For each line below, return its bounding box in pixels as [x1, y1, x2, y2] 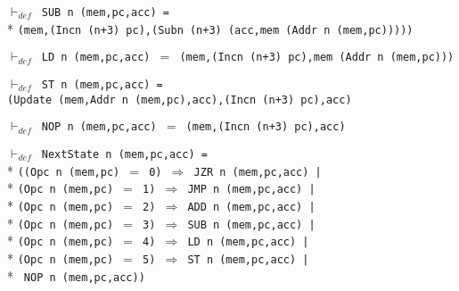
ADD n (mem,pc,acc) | [187, 200, 316, 213]
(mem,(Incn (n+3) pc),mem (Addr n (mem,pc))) [179, 51, 455, 64]
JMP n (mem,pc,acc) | [187, 183, 316, 196]
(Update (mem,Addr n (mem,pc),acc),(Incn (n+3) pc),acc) [7, 93, 352, 106]
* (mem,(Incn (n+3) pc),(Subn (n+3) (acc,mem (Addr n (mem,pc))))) [7, 19, 414, 37]
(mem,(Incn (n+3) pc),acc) [185, 121, 346, 134]
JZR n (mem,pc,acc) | [193, 165, 322, 179]
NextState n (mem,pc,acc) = [41, 147, 208, 161]
